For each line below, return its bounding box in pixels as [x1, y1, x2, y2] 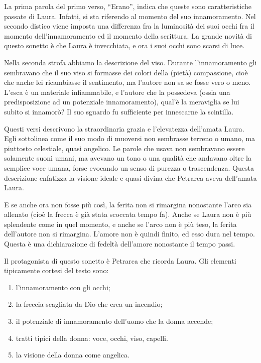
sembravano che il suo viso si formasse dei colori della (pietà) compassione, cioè [4, 67, 248, 77]
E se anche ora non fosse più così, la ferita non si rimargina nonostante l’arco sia [4, 199, 252, 209]
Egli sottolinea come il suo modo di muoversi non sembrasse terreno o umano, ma [4, 133, 255, 144]
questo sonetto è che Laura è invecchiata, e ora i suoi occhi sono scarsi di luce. [4, 40, 245, 51]
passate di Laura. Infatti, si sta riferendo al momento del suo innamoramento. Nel [4, 11, 256, 21]
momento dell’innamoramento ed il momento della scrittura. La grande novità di [4, 30, 252, 41]
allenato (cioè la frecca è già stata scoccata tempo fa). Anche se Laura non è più [4, 209, 251, 219]
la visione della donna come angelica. [16, 349, 129, 360]
